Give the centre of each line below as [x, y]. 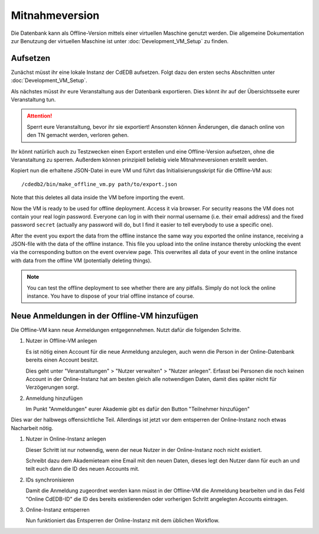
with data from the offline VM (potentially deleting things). [81, 261]
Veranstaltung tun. [33, 100]
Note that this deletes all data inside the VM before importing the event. [98, 197]
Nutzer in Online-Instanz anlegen [66, 439]
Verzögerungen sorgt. [52, 388]
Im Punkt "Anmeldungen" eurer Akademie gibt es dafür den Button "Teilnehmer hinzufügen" [138, 409]
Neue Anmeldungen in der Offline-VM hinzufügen [105, 316]
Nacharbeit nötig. [32, 428]
